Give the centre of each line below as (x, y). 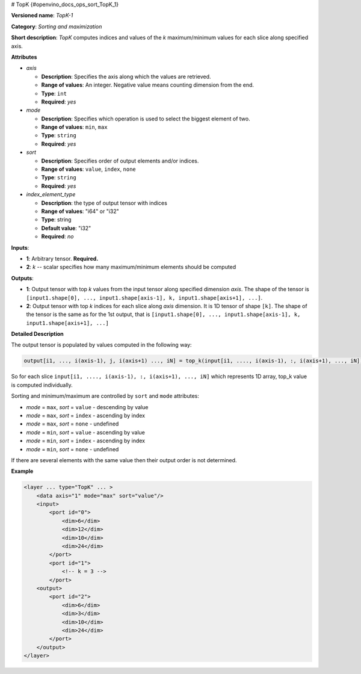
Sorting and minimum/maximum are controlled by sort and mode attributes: (105, 396)
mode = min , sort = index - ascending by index (86, 441)
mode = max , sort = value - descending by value (87, 407)
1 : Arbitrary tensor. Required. (62, 258)
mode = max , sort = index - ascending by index (86, 415)
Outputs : (23, 278)
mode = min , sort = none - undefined (73, 449)
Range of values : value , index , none (89, 169)
